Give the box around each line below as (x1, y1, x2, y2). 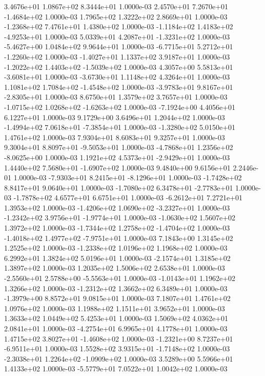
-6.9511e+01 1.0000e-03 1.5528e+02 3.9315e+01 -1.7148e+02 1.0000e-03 (4, 343, 230, 354)
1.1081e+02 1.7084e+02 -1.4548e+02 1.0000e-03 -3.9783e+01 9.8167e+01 (4, 81, 233, 92)
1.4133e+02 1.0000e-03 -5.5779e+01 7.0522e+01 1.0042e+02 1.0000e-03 (4, 363, 228, 374)
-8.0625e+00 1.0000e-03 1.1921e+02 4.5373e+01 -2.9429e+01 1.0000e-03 (4, 152, 230, 162)
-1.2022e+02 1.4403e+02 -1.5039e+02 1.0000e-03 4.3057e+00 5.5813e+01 (4, 61, 233, 72)
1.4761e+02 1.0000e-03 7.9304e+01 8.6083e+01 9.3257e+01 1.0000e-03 (4, 131, 225, 142)
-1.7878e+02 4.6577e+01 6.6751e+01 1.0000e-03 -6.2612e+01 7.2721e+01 (13, 192, 243, 203)
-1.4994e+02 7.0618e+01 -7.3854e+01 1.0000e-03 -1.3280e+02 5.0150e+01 (4, 122, 236, 133)
